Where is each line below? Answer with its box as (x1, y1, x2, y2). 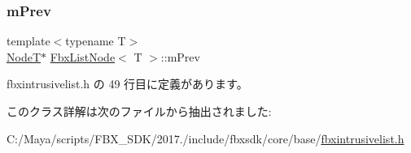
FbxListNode (50, 48, 116, 65)
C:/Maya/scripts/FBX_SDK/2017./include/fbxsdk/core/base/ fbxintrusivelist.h (7, 130, 404, 147)
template (7, 32, 50, 49)
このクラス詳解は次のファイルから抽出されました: (7, 103, 272, 119)
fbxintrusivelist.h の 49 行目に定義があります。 (7, 75, 248, 92)
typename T (65, 32, 126, 49)
